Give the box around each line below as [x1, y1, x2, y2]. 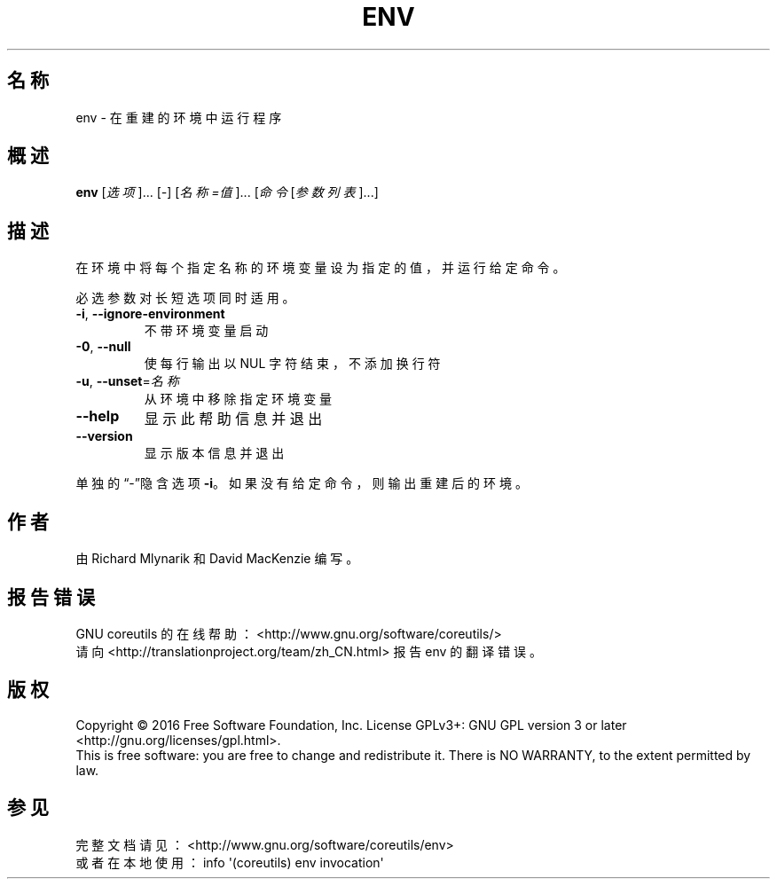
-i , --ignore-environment [75, 306, 225, 322]
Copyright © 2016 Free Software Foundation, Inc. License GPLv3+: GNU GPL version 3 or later [75, 717, 627, 733]
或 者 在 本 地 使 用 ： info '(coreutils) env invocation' [75, 854, 384, 870]
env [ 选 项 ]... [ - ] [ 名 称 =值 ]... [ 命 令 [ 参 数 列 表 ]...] [75, 184, 379, 200]
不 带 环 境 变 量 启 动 [144, 323, 269, 339]
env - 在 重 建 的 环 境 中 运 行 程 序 [75, 109, 282, 125]
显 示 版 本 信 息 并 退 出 [144, 445, 285, 461]
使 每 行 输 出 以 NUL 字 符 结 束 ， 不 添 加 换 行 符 [144, 356, 441, 372]
